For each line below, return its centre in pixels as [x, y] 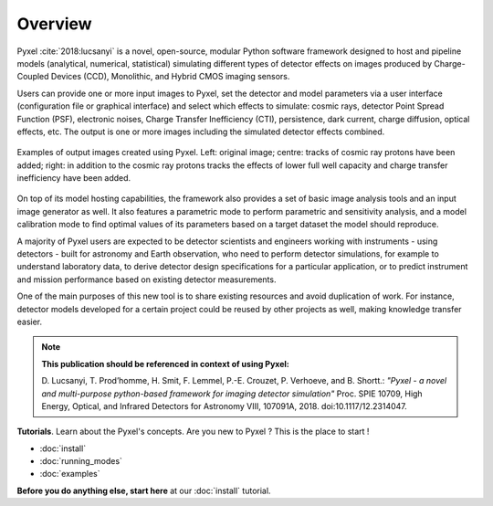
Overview [54, 24]
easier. [30, 322]
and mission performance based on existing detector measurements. [147, 279]
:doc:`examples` [70, 474]
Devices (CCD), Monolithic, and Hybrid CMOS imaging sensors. [170, 77]
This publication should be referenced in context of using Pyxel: [165, 364]
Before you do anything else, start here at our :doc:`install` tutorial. [144, 490]
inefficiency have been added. [74, 178]
